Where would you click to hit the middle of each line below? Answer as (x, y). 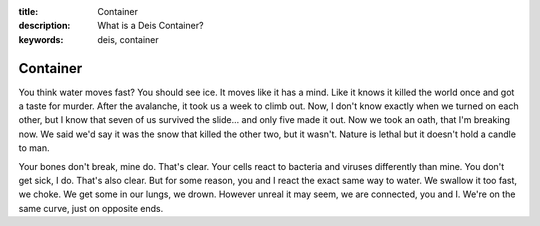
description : (44, 26)
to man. (34, 148)
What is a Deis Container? (150, 26)
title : (28, 11)
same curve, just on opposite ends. (91, 208)
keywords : (41, 39)
